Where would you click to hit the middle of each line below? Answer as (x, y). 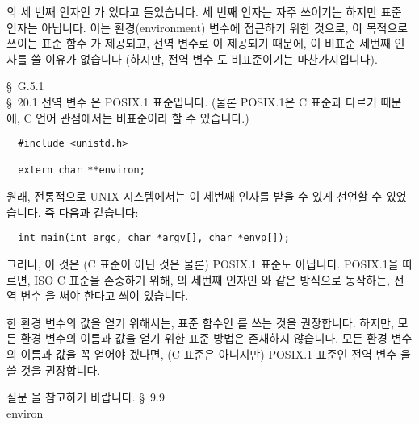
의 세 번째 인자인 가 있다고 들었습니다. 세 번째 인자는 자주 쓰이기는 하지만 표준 (204, 11)
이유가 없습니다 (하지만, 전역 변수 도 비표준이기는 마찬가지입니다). (211, 58)
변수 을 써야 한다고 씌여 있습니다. (105, 295)
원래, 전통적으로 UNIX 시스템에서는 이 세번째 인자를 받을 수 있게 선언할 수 (195, 196)
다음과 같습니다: (98, 212)
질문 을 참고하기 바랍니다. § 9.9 (86, 397)
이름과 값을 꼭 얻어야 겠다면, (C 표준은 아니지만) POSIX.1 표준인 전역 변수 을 (216, 353)
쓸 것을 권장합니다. (54, 370)
